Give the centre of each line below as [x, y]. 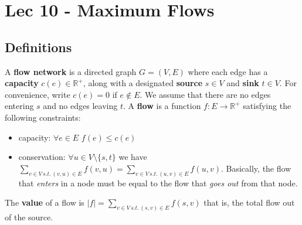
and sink [243, 83]
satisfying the [267, 106]
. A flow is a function [162, 106]
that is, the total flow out [249, 202]
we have [133, 157]
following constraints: [43, 117]
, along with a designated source [143, 83]
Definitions [38, 47]
